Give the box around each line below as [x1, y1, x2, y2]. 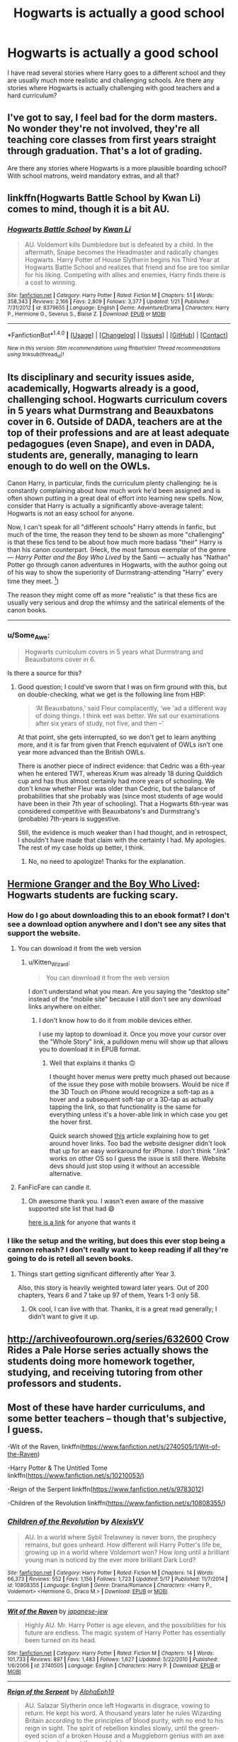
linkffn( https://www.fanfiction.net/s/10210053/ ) [7, 1471, 145, 1480]
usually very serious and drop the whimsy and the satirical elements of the [7, 598, 225, 607]
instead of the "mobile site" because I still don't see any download [28, 995, 222, 1003]
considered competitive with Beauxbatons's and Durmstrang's [17, 807, 200, 816]
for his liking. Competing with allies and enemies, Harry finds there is [24, 271, 226, 279]
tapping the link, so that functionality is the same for [49, 1103, 202, 1111]
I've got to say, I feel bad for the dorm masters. [7, 112, 217, 124]
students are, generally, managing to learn [7, 449, 198, 461]
